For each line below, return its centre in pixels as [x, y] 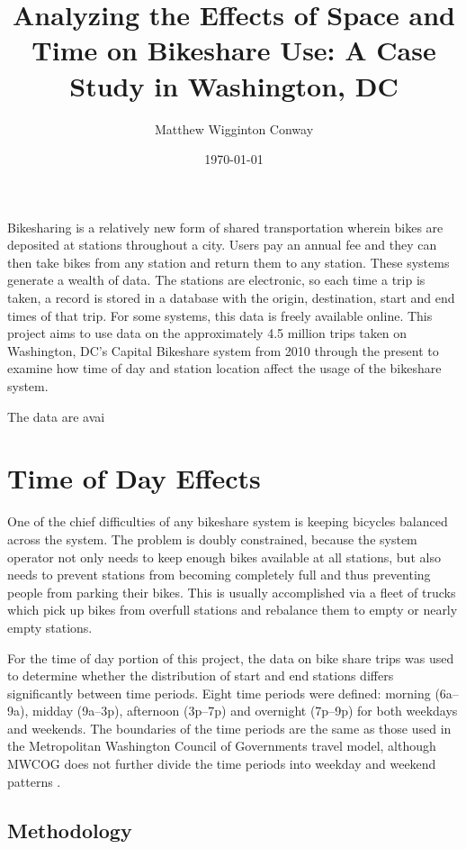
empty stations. [50, 627]
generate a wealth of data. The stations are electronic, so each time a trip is [216, 280]
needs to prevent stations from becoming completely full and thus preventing [219, 575]
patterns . [34, 781]
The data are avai [56, 416]
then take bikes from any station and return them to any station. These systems [229, 262]
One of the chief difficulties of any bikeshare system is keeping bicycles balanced [228, 521]
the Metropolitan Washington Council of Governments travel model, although [222, 746]
